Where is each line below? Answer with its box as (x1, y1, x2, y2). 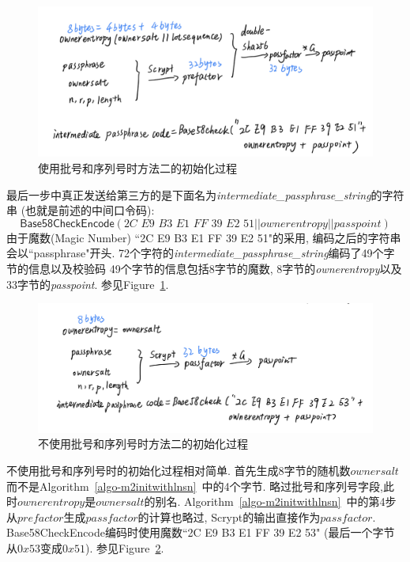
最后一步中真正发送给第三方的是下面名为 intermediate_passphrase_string (6, 186, 371, 203)
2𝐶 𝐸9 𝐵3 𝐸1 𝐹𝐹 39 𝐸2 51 (123, 218, 255, 230)
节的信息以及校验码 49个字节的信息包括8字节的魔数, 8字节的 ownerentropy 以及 (6, 260, 402, 277)
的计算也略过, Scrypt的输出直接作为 (137, 508, 321, 525)
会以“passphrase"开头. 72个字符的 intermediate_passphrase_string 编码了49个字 (6, 245, 395, 261)
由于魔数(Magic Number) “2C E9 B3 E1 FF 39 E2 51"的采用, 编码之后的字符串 (6, 229, 401, 245)
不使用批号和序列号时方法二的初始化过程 (38, 435, 248, 452)
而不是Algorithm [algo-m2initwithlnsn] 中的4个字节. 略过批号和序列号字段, (6, 477, 383, 494)
